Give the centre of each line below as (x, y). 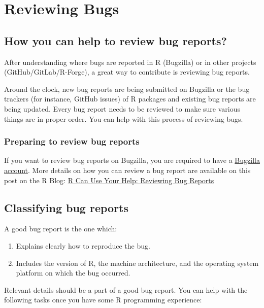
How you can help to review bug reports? (115, 40)
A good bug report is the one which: (61, 229)
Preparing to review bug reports (72, 141)
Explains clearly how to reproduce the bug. (83, 245)
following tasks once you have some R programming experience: (103, 300)
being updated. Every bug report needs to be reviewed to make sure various (122, 108)
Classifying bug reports (67, 207)
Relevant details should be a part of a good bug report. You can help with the (126, 289)
